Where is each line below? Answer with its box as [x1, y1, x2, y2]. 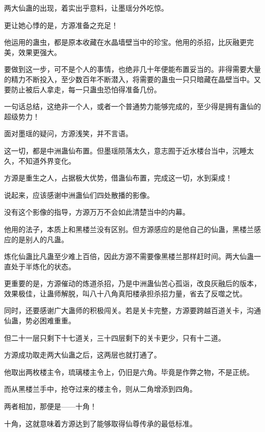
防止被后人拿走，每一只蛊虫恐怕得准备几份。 [11, 84, 161, 94]
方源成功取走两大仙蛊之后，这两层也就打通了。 [4, 349, 161, 360]
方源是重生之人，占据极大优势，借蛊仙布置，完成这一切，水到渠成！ [4, 172, 232, 183]
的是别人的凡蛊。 [11, 234, 68, 244]
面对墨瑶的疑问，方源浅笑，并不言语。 [4, 128, 132, 139]
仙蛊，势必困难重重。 [4, 315, 75, 326]
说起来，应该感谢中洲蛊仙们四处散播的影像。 [4, 189, 154, 200]
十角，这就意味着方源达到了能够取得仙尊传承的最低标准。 [4, 418, 197, 428]
